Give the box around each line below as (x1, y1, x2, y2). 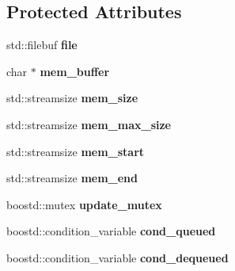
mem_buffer (40, 63, 110, 79)
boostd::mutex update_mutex (6, 196, 162, 212)
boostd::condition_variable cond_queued (6, 223, 216, 239)
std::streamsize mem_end (6, 170, 138, 186)
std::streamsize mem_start (6, 143, 145, 159)
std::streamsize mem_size (6, 90, 138, 106)
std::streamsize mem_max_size (6, 116, 171, 132)
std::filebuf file (6, 36, 78, 53)
